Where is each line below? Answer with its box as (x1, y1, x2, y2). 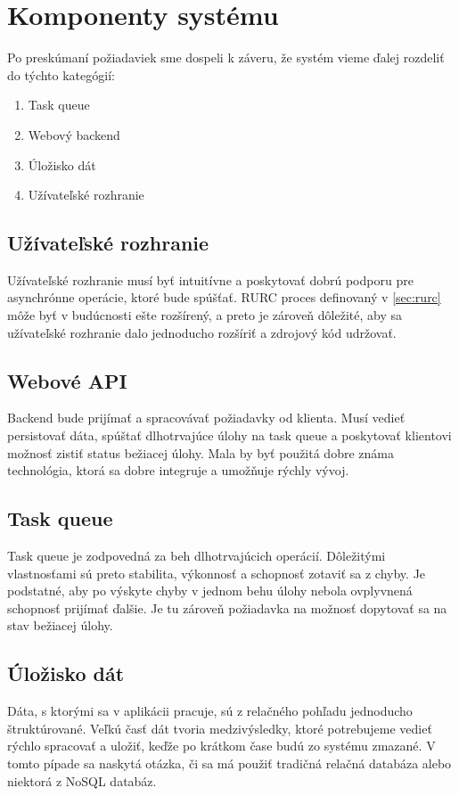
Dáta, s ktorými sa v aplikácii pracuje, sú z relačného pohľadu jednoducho (7, 702, 413, 720)
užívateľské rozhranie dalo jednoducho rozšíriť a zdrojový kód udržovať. (7, 323, 397, 341)
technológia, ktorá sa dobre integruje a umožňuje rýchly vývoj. (7, 461, 349, 480)
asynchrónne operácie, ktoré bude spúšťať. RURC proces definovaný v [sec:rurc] (7, 288, 441, 307)
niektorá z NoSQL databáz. (7, 771, 157, 790)
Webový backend (28, 125, 120, 144)
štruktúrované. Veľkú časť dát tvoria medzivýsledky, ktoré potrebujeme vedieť (7, 718, 432, 737)
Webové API (7, 366, 127, 394)
